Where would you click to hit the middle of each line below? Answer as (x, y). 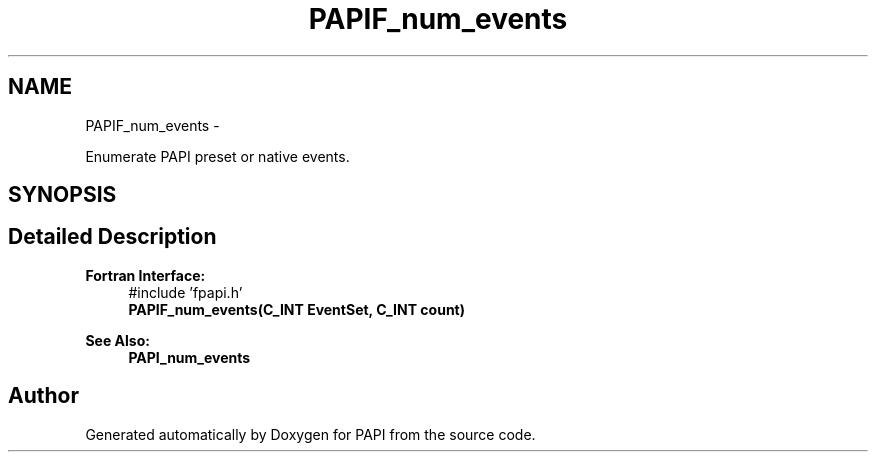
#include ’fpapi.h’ (185, 292)
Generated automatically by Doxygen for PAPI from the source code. (310, 434)
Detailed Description (112, 237)
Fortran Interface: (145, 275)
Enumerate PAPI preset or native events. (217, 156)
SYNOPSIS (62, 195)
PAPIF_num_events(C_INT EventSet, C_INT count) (297, 309)
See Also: (117, 340)
